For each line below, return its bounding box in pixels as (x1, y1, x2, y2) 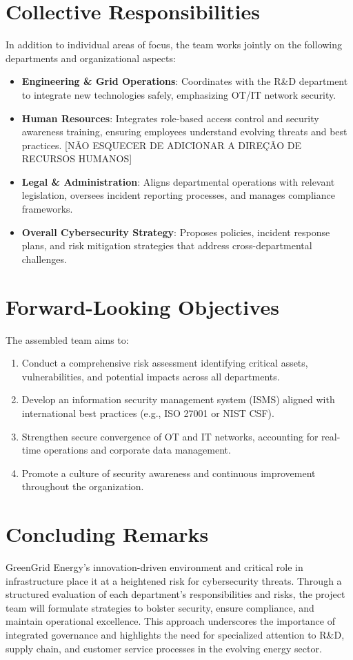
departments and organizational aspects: (6, 50, 176, 65)
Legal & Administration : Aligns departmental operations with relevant (21, 174, 335, 188)
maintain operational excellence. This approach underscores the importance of (6, 614, 335, 628)
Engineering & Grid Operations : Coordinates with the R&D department (21, 74, 348, 88)
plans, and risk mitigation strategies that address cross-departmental (21, 238, 312, 253)
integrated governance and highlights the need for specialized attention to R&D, (6, 628, 345, 641)
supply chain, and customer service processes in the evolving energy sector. (6, 641, 322, 655)
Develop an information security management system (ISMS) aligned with (21, 392, 335, 407)
